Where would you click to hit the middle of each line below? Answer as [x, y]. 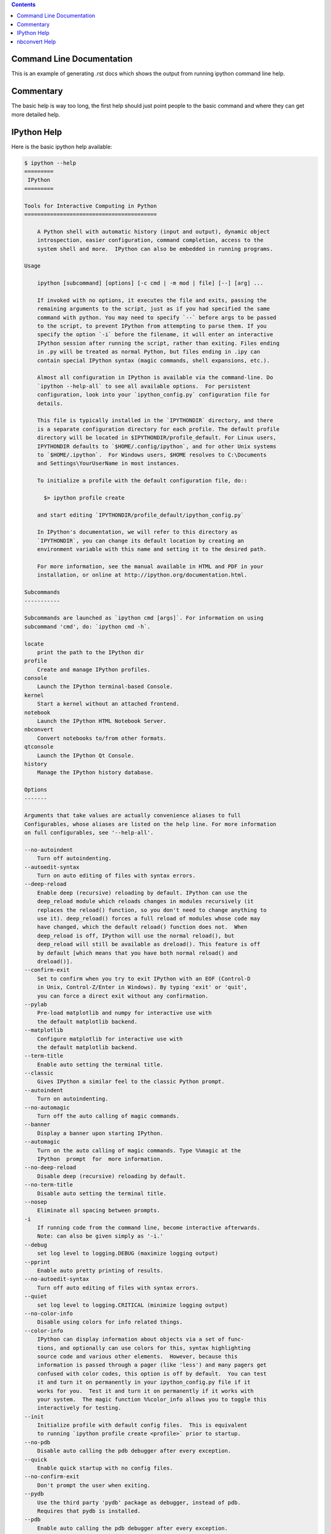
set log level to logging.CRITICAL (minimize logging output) [132, 1305]
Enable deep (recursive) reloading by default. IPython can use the [142, 892]
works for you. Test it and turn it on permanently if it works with [146, 1391]
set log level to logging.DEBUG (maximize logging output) [128, 1254]
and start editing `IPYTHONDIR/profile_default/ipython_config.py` [141, 515]
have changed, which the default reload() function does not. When [142, 927]
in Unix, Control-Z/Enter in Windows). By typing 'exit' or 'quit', [142, 987]
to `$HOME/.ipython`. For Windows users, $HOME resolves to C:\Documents [152, 455]
